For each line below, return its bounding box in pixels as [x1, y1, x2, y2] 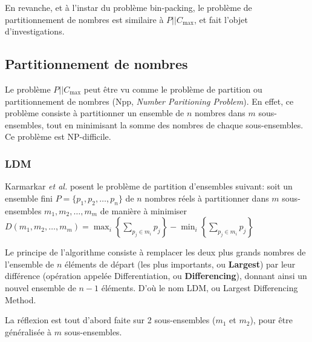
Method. [5, 293, 36, 306]
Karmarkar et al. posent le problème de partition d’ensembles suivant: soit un [5, 180, 293, 192]
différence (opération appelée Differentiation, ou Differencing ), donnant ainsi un [5, 269, 307, 282]
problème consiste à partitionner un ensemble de [5, 107, 184, 119]
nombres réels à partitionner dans [145, 191, 269, 204]
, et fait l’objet [193, 13, 248, 25]
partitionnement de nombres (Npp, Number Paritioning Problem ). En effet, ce [5, 94, 294, 107]
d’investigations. [5, 25, 65, 38]
